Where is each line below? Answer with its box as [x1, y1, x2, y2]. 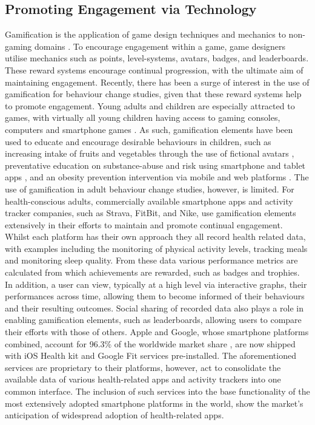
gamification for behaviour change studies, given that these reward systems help [5, 87, 302, 100]
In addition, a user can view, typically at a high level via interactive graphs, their [5, 277, 307, 290]
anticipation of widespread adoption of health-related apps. [5, 409, 224, 421]
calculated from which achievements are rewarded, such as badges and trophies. [5, 266, 300, 279]
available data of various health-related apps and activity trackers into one [5, 373, 281, 386]
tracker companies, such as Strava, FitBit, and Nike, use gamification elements [5, 206, 296, 219]
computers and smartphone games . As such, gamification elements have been [5, 123, 293, 135]
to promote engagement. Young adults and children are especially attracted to [5, 99, 295, 112]
